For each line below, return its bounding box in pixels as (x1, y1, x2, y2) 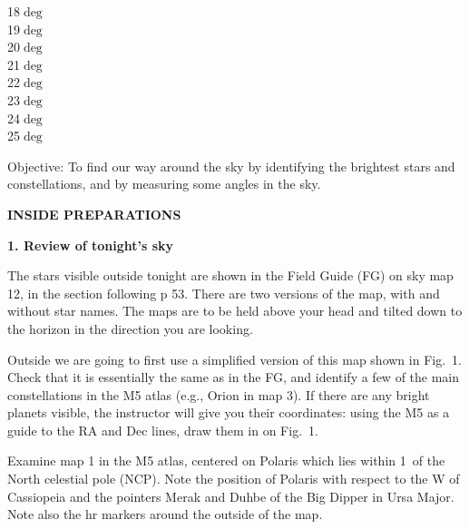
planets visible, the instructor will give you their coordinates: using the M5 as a (7, 403, 450, 422)
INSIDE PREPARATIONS (7, 204, 181, 223)
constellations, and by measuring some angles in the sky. (7, 174, 321, 193)
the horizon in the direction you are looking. (7, 318, 253, 338)
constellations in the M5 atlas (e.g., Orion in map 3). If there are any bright (7, 385, 430, 404)
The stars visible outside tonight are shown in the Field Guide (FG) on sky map (7, 266, 454, 285)
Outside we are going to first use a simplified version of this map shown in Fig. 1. (7, 349, 462, 368)
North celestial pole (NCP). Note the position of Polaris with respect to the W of (7, 469, 460, 488)
